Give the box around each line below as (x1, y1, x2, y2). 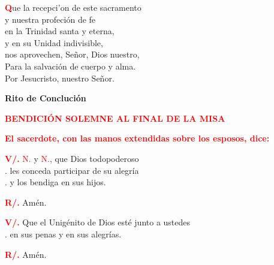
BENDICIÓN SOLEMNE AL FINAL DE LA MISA (5, 112, 225, 124)
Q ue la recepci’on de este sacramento (5, 1, 141, 13)
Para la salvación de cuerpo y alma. (5, 59, 136, 72)
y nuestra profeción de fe (5, 13, 96, 25)
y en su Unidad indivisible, (5, 36, 103, 49)
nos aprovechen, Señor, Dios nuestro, (5, 48, 140, 61)
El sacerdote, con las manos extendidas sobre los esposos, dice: (5, 132, 270, 144)
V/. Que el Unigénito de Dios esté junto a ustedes (5, 216, 191, 228)
